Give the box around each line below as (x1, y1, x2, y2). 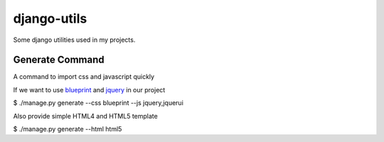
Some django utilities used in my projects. (13, 35, 136, 44)
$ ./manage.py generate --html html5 (13, 125, 122, 133)
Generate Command (13, 54, 105, 66)
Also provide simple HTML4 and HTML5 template (13, 111, 158, 120)
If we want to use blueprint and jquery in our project (13, 85, 166, 94)
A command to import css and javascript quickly (13, 72, 155, 81)
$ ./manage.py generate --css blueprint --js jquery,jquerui (13, 99, 184, 107)
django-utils (13, 11, 87, 26)
